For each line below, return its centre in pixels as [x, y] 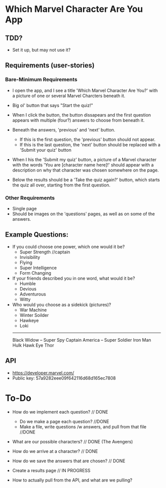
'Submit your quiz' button [45, 150]
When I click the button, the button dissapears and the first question [82, 115]
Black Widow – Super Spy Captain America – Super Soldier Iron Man [82, 340]
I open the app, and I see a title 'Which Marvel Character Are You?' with [85, 90]
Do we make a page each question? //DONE [64, 421]
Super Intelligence [38, 268]
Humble [28, 283]
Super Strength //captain [45, 252]
